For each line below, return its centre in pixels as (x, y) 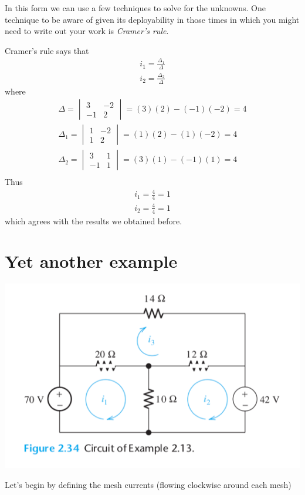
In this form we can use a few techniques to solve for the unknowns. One (135, 8)
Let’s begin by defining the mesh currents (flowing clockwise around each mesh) (148, 484)
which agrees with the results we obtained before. (94, 220)
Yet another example (91, 261)
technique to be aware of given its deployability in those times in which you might (152, 19)
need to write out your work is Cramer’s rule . (87, 31)
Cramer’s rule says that (47, 50)
